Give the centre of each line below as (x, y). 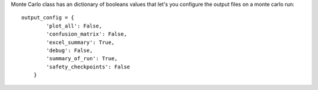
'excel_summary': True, (80, 42)
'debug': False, (69, 50)
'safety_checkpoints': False (88, 67)
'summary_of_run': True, (82, 59)
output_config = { (48, 18)
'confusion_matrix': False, (87, 34)
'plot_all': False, (74, 26)
